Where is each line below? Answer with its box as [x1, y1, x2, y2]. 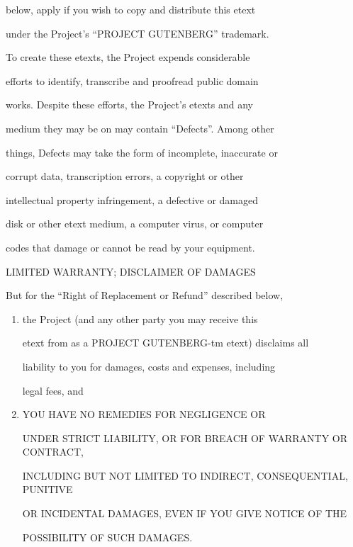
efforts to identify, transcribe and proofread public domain [6, 73, 259, 88]
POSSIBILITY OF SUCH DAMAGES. [22, 529, 193, 544]
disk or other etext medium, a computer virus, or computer [6, 216, 264, 231]
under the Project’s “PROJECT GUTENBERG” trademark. [6, 26, 269, 40]
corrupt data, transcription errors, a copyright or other [6, 169, 244, 184]
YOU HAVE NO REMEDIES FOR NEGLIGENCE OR [22, 407, 266, 422]
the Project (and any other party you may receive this [22, 311, 258, 326]
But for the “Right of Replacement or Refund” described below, [6, 288, 284, 303]
